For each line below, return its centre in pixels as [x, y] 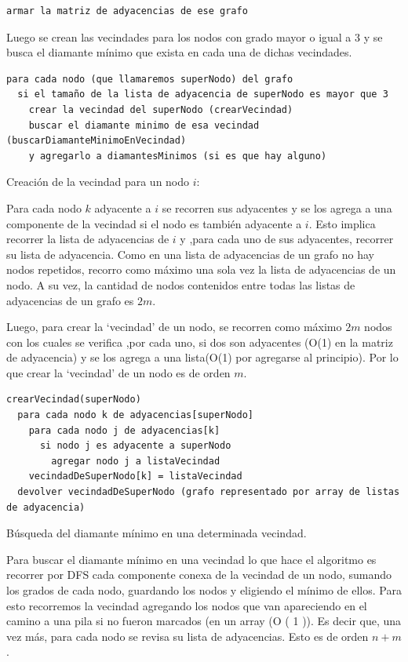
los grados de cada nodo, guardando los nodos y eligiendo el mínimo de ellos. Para [204, 590]
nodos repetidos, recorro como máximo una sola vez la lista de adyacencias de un [201, 269]
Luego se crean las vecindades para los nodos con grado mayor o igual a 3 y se [195, 36]
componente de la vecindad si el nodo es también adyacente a [154, 223]
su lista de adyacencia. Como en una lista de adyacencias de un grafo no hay [190, 254]
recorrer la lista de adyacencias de [88, 239]
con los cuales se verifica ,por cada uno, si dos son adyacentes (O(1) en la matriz [200, 342]
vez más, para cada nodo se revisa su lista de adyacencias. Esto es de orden [188, 636]
